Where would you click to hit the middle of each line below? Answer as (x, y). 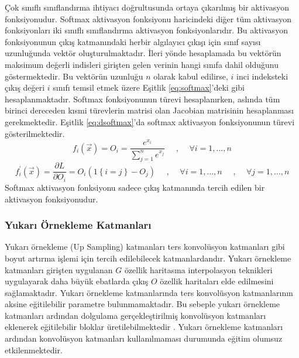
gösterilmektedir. (35, 133)
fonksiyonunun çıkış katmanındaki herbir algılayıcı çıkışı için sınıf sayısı (133, 41)
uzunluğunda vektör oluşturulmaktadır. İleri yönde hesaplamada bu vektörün (143, 53)
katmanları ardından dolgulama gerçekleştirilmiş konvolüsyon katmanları (135, 315)
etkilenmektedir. (34, 350)
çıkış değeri (25, 87)
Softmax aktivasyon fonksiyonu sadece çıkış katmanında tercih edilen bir (135, 187)
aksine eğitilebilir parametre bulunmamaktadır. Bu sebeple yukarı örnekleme (142, 304)
